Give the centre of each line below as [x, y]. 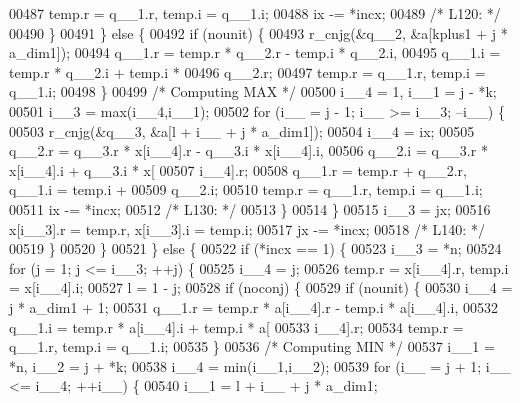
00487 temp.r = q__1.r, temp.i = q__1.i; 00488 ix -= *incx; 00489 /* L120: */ [255, 13]
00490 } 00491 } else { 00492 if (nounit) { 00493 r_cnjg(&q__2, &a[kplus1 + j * [258, 32]
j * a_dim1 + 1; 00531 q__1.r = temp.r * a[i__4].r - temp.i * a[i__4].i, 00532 [253, 306]
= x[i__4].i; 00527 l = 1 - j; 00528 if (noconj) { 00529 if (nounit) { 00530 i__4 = [261, 287]
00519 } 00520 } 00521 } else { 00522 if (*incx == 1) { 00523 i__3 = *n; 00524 [255, 248]
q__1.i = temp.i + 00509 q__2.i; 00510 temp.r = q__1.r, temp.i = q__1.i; [246, 189]
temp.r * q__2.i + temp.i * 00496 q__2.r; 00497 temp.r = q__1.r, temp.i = [247, 71]
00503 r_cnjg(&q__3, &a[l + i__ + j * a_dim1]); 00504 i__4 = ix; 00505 [242, 130]
